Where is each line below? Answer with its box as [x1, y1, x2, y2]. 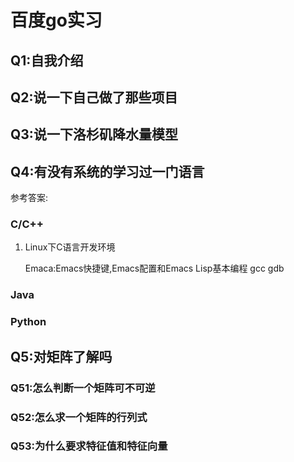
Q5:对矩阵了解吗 [10, 348, 113, 365]
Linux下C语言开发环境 [24, 241, 116, 253]
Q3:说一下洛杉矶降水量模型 [10, 126, 178, 143]
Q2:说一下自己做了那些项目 [10, 89, 178, 106]
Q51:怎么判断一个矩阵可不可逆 [10, 381, 156, 395]
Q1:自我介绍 [10, 52, 84, 69]
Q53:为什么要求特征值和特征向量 [10, 439, 168, 453]
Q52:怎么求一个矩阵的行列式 [10, 410, 148, 424]
